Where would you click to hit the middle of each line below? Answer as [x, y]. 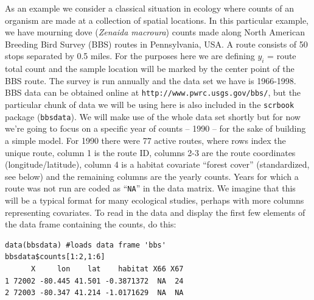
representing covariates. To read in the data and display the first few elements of [155, 212]
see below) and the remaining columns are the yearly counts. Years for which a [152, 176]
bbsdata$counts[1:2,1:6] [55, 257]
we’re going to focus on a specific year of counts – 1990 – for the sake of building [155, 128]
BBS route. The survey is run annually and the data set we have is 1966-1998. [151, 80]
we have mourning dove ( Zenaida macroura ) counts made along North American [155, 32]
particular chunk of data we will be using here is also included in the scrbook [150, 105]
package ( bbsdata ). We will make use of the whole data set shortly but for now [153, 116]
